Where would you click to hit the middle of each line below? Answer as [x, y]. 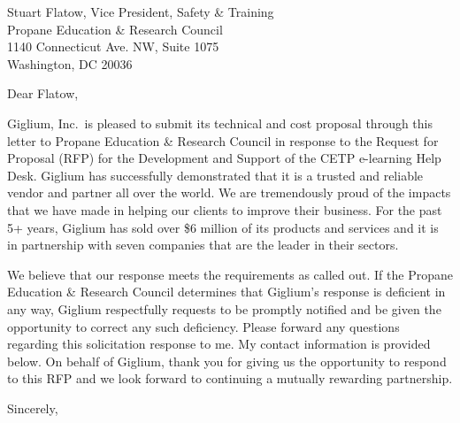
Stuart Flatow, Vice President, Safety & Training [141, 12]
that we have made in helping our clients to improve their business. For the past [225, 209]
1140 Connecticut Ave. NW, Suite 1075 [113, 46]
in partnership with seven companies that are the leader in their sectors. [203, 245]
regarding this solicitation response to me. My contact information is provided [219, 344]
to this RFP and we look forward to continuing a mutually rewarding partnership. [230, 378]
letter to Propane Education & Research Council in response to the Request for [223, 140]
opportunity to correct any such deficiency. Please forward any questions [203, 326]
